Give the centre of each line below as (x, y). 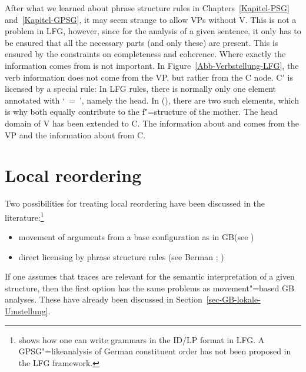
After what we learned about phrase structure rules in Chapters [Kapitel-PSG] (147, 8)
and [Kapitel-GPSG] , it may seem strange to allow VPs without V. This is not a (151, 19)
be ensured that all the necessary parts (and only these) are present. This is (142, 42)
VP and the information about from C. (75, 134)
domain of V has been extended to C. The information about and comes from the (152, 123)
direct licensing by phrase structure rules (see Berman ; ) (121, 256)
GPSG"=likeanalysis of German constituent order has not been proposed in (155, 351)
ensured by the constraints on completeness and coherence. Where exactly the (145, 54)
